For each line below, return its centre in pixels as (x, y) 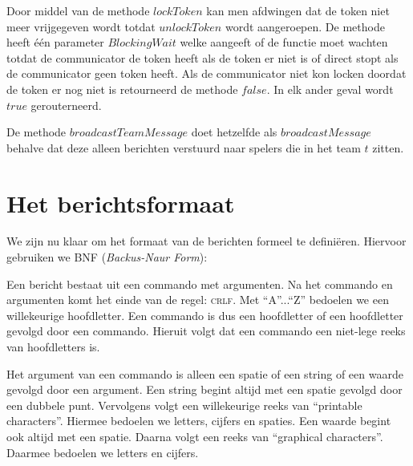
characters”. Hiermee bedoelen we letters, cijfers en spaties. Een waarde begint (199, 421)
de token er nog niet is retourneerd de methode (122, 89)
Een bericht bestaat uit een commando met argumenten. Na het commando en (200, 284)
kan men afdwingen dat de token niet (298, 10)
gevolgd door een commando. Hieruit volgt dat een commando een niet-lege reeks (206, 331)
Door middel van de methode (78, 10)
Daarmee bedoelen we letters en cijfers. (103, 452)
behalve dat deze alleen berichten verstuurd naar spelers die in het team (184, 147)
